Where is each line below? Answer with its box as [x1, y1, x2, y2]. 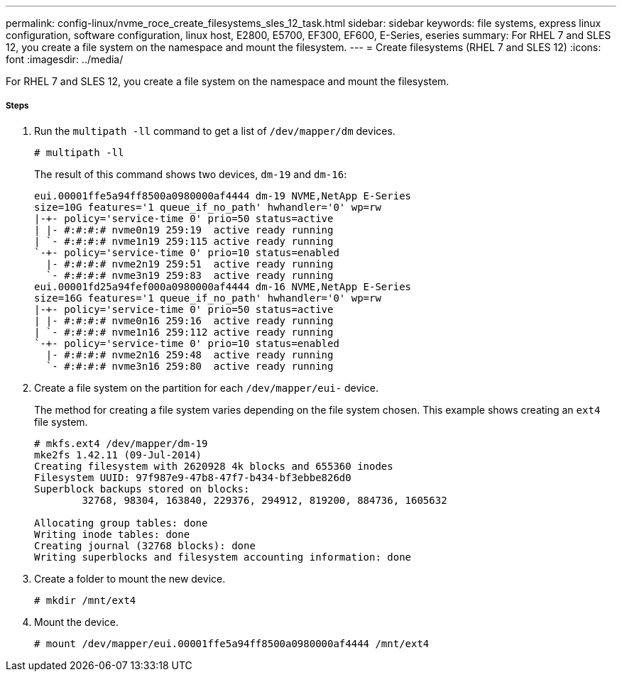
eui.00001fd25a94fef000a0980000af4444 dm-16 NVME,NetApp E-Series [34, 280, 412, 292]
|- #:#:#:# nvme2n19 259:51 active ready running [45, 258, 334, 270]
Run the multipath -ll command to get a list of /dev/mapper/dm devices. [34, 124, 395, 137]
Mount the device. [34, 615, 119, 628]
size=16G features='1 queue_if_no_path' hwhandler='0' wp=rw [34, 292, 381, 304]
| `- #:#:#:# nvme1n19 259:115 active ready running [34, 235, 334, 247]
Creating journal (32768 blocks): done [34, 539, 256, 551]
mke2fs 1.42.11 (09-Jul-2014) [34, 448, 202, 461]
